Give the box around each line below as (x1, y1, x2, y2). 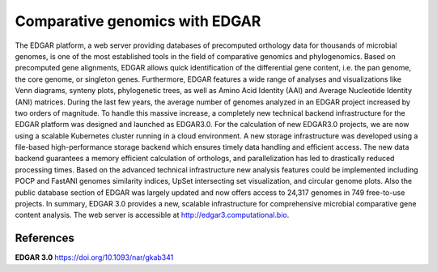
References (15, 232, 74, 245)
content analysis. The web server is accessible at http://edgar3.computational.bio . (15, 210, 290, 220)
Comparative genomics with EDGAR (15, 12, 261, 30)
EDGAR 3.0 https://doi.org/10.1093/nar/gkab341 (15, 253, 174, 262)
